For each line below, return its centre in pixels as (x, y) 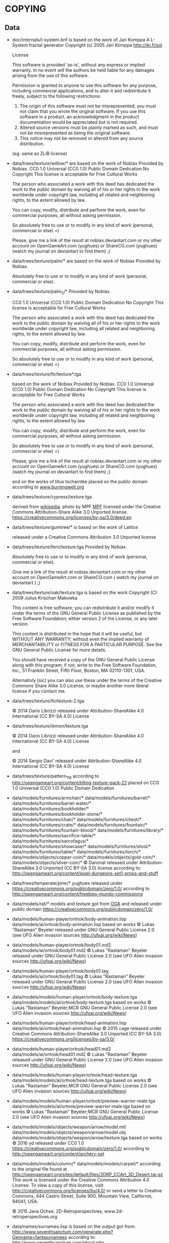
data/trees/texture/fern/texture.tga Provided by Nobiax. (69, 547)
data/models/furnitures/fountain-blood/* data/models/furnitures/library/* (88, 830)
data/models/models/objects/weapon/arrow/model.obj (69, 1132)
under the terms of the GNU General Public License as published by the (86, 613)
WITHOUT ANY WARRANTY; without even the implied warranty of (80, 639)
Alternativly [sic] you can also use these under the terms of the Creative (87, 680)
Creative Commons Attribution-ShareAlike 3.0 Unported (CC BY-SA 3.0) (87, 1034)
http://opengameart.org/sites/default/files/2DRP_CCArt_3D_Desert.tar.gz (88, 1174)
